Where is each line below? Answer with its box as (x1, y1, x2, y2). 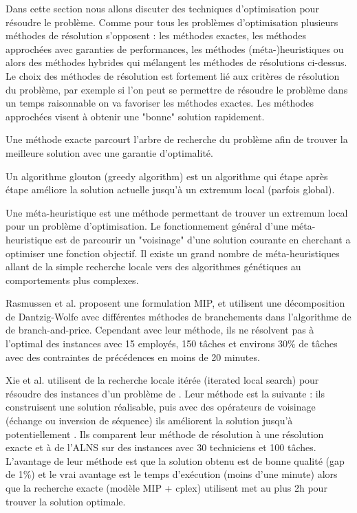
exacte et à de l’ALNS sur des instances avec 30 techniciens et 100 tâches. (6, 440, 316, 455)
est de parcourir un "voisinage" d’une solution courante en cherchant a (55, 232, 351, 246)
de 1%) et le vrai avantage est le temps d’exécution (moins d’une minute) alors (6, 467, 338, 481)
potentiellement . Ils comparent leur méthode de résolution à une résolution (6, 426, 324, 441)
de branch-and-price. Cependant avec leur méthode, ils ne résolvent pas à (6, 323, 314, 337)
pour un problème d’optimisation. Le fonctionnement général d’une (6, 219, 288, 233)
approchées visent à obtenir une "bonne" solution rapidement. (6, 109, 265, 123)
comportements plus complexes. (6, 272, 139, 287)
